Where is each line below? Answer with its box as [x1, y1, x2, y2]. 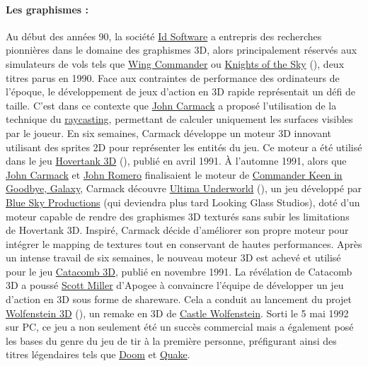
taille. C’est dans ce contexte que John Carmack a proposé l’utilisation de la [6, 98, 337, 112]
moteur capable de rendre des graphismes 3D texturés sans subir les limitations [6, 208, 350, 223]
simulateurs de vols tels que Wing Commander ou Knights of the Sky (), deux [6, 56, 345, 71]
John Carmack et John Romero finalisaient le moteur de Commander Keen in [6, 167, 343, 182]
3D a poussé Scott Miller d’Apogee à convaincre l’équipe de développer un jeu [6, 278, 344, 293]
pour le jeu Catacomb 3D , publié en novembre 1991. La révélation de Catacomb [6, 264, 352, 278]
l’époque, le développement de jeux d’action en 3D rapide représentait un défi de [6, 84, 355, 99]
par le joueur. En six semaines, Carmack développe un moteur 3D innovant [6, 125, 332, 140]
